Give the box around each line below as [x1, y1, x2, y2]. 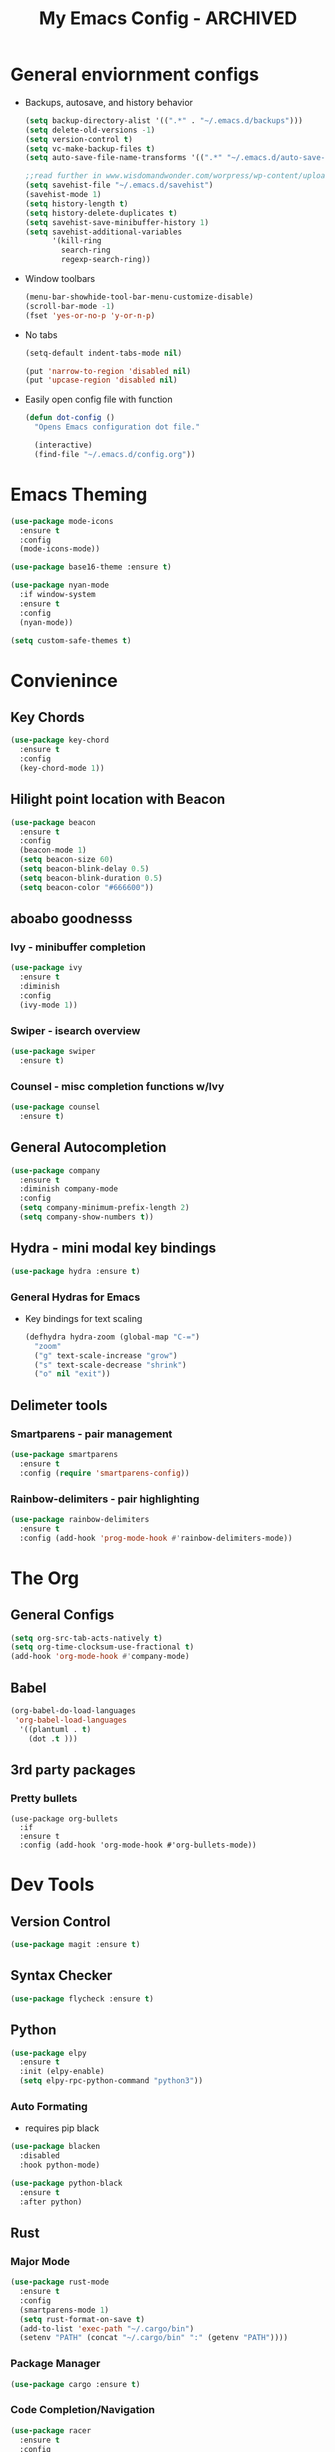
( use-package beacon [10, 817, 97, 827]
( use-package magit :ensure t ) [10, 1940, 141, 1950]
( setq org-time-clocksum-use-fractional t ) [10, 1642, 195, 1652]
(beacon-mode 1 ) [19, 845, 87, 856]
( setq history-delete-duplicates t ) [24, 208, 178, 218]
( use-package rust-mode [10, 2277, 110, 2287]
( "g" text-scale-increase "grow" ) [34, 1350, 178, 1361]
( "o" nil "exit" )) [34, 1369, 111, 1379]
